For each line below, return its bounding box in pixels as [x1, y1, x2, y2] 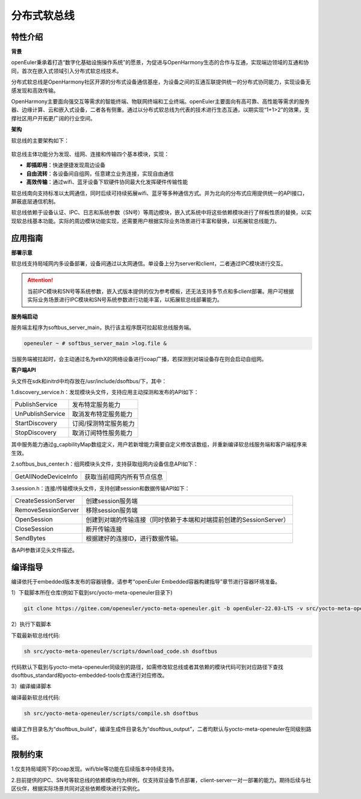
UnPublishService [14, 410, 66, 418]
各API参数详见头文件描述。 [11, 546, 78, 554]
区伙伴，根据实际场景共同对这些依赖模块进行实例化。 [11, 785, 143, 792]
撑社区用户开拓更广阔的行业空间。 [11, 114, 96, 122]
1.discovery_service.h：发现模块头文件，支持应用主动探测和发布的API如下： [11, 389, 199, 396]
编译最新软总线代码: [11, 694, 61, 701]
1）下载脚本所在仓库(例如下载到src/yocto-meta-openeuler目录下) [11, 589, 173, 596]
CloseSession [14, 525, 54, 533]
